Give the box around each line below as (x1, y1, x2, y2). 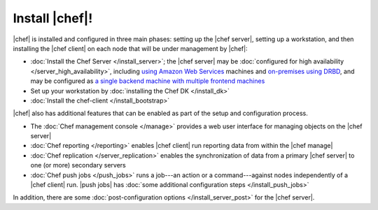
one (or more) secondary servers (30, 161, 126, 170)
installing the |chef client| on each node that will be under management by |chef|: (13, 44, 248, 52)
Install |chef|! (13, 10, 93, 26)
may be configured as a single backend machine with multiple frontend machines (30, 77, 265, 85)
